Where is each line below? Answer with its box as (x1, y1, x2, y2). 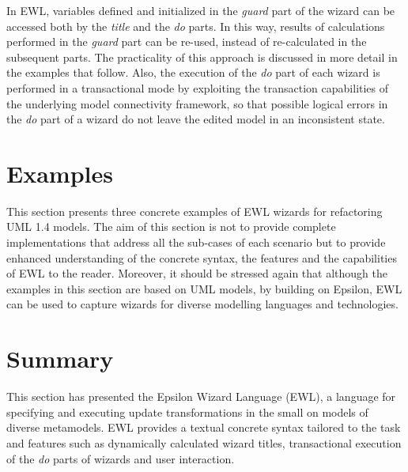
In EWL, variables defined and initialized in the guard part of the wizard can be (6, 2, 395, 18)
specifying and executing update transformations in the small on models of (6, 403, 368, 420)
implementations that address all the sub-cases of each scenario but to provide (6, 234, 386, 251)
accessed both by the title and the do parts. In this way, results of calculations (6, 17, 385, 34)
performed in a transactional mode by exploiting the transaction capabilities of (6, 79, 389, 96)
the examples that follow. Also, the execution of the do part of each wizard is (6, 64, 380, 81)
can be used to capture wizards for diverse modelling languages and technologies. (6, 296, 399, 312)
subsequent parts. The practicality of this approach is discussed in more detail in (6, 48, 398, 65)
